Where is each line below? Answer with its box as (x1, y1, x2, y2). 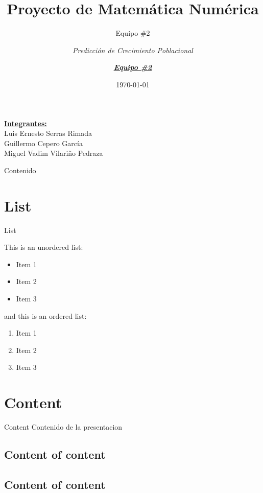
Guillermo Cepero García (4, 137, 83, 148)
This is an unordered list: (4, 242, 83, 252)
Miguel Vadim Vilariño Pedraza (4, 148, 103, 158)
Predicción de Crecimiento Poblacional (73, 44, 193, 55)
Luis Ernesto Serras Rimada (4, 128, 92, 138)
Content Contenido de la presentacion (4, 421, 123, 432)
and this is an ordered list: (4, 310, 87, 321)
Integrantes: (4, 118, 47, 128)
